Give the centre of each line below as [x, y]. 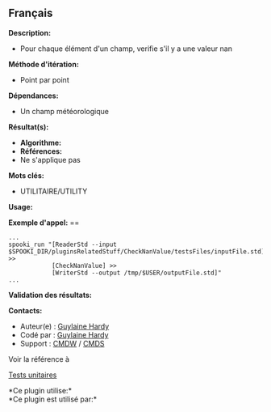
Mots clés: [26, 175]
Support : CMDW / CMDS [62, 343]
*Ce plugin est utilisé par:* [53, 399]
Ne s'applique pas [50, 159]
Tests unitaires [33, 375]
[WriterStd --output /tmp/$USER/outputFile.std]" [136, 273]
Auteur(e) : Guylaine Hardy [65, 326]
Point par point [45, 79]
